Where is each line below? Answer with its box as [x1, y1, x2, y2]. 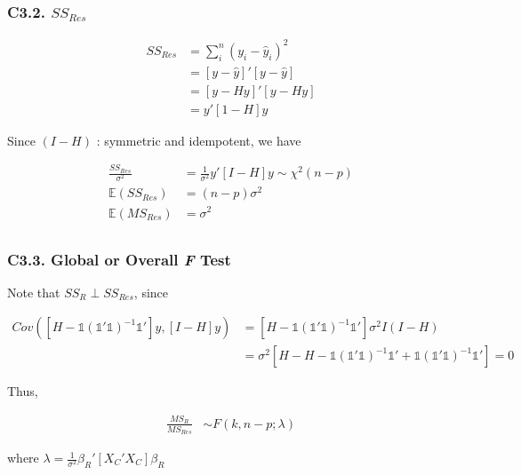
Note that [7, 282, 60, 301]
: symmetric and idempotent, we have [96, 131, 301, 149]
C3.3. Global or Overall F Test [7, 248, 231, 270]
